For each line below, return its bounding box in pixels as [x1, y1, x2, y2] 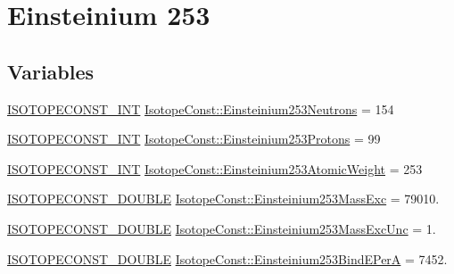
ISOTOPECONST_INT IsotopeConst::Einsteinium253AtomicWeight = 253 [7, 159, 423, 178]
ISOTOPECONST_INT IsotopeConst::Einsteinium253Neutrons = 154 [7, 99, 394, 118]
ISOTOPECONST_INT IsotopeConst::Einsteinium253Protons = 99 [7, 129, 381, 148]
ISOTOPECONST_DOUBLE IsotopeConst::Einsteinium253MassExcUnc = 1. [7, 219, 436, 237]
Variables [7, 57, 95, 85]
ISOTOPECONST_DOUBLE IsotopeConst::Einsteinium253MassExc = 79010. [7, 189, 440, 208]
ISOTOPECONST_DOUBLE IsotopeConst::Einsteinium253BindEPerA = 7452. [7, 249, 448, 268]
